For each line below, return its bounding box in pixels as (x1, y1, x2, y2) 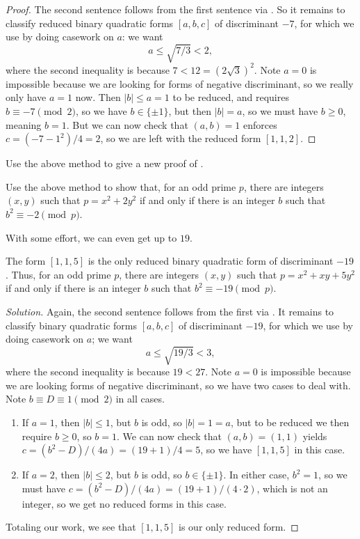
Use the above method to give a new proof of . (6, 156, 204, 171)
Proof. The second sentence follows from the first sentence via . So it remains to (6, 2, 345, 16)
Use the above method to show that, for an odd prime (6, 179, 236, 194)
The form (6, 253, 46, 268)
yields (302, 428, 327, 443)
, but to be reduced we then (230, 415, 350, 430)
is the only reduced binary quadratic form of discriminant (88, 253, 334, 268)
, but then (168, 104, 211, 118)
